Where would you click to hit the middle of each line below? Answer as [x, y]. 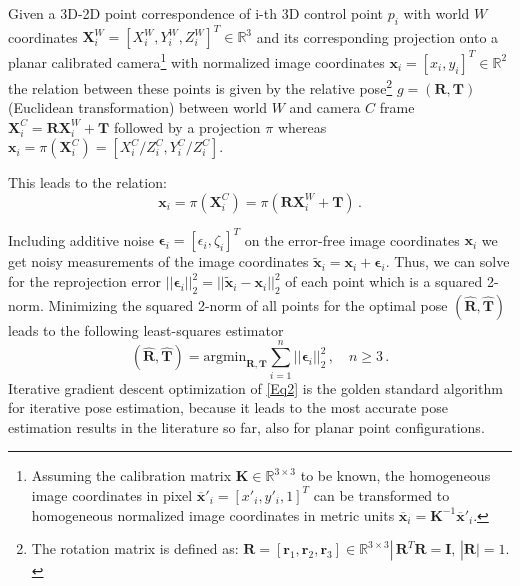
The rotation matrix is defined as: [135, 548]
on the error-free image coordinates [352, 239]
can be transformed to [381, 494]
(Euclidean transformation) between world [138, 107]
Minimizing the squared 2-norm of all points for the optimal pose [248, 304]
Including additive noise [81, 239]
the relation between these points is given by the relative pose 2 [200, 86]
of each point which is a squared [384, 281]
